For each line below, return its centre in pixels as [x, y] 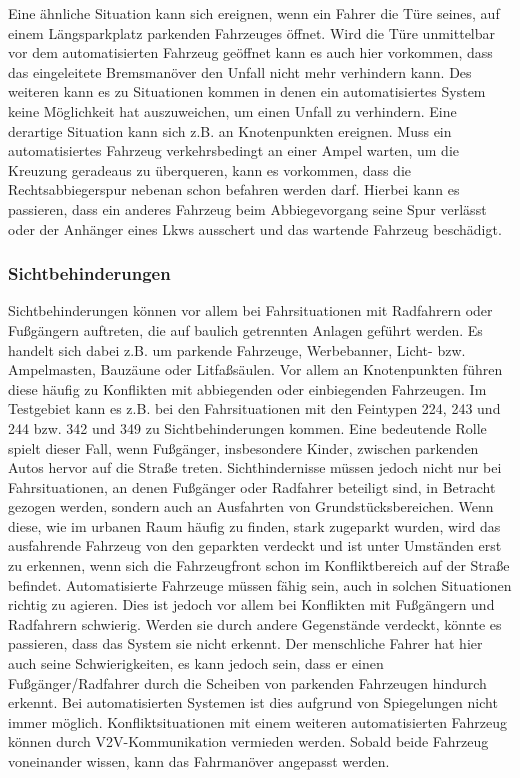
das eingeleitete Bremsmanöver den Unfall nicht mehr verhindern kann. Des [240, 71]
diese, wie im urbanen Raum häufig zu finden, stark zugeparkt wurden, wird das [254, 525]
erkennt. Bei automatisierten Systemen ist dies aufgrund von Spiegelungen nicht [253, 702]
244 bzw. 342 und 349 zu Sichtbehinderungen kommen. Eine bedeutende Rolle [247, 427]
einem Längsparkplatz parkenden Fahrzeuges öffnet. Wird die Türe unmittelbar [252, 32]
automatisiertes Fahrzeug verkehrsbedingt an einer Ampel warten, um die [233, 150]
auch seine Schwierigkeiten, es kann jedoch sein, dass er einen [196, 663]
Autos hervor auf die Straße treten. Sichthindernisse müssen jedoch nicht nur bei [255, 467]
